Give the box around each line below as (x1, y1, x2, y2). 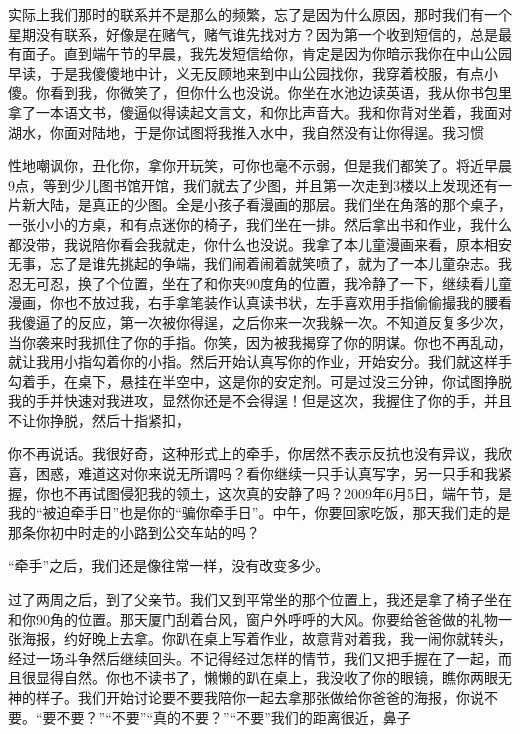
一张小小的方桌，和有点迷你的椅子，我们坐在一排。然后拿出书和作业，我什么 (8, 213, 512, 234)
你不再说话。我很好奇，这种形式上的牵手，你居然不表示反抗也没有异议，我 (8, 443, 498, 464)
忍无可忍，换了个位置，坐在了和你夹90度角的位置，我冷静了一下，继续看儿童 (8, 272, 512, 293)
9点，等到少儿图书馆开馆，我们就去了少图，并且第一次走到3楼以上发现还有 (8, 174, 498, 195)
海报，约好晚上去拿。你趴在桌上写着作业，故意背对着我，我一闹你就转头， (21, 628, 512, 649)
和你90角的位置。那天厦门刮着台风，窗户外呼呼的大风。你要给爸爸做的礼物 (8, 608, 498, 629)
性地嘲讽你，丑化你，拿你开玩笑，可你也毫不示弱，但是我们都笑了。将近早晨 (8, 155, 512, 176)
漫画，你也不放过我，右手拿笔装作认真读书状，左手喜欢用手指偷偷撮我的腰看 (8, 292, 512, 313)
